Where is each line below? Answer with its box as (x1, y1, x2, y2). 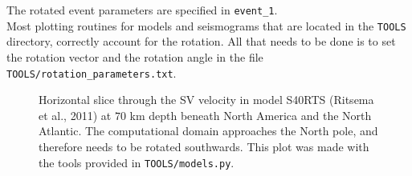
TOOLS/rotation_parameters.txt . (6, 64, 177, 81)
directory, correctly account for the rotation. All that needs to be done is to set (6, 33, 396, 50)
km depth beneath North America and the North (129, 106, 372, 123)
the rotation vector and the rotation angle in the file (6, 48, 263, 65)
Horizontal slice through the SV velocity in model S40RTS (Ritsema (39, 91, 374, 108)
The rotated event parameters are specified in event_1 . (6, 2, 278, 18)
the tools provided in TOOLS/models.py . (39, 154, 235, 170)
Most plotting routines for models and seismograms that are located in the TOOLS (6, 17, 406, 34)
